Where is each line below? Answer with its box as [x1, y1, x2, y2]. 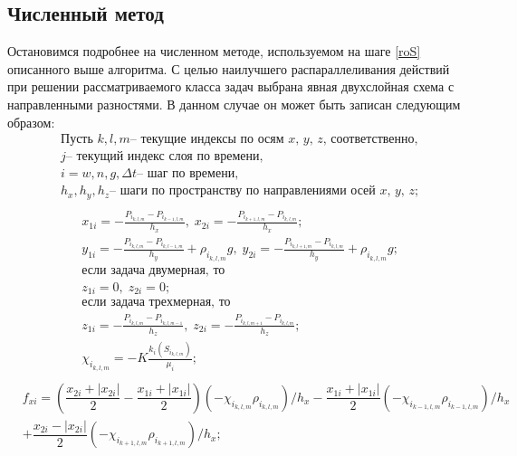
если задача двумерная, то [81, 263, 225, 277]
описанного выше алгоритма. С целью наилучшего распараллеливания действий [7, 59, 450, 78]
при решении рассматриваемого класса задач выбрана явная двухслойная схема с [7, 77, 455, 96]
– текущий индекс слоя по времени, [65, 150, 263, 164]
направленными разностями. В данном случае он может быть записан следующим [7, 94, 461, 113]
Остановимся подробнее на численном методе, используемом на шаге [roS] [7, 42, 421, 61]
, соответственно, [322, 133, 418, 147]
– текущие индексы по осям [129, 133, 284, 147]
